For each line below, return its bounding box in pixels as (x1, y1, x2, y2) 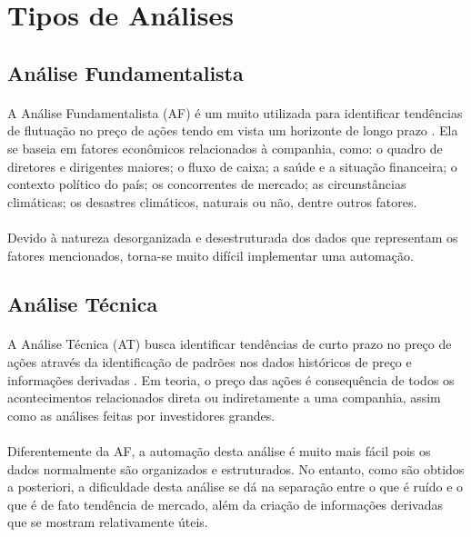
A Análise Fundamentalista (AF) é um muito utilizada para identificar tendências (7, 103, 463, 122)
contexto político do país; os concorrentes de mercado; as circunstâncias (7, 174, 406, 194)
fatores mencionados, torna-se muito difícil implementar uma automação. (7, 245, 414, 264)
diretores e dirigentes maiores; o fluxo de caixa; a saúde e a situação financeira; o (7, 156, 457, 175)
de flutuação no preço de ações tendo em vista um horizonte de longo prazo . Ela (7, 121, 458, 140)
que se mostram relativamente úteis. (7, 512, 208, 532)
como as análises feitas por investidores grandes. (7, 405, 276, 424)
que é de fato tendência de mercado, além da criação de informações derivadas (7, 494, 443, 513)
